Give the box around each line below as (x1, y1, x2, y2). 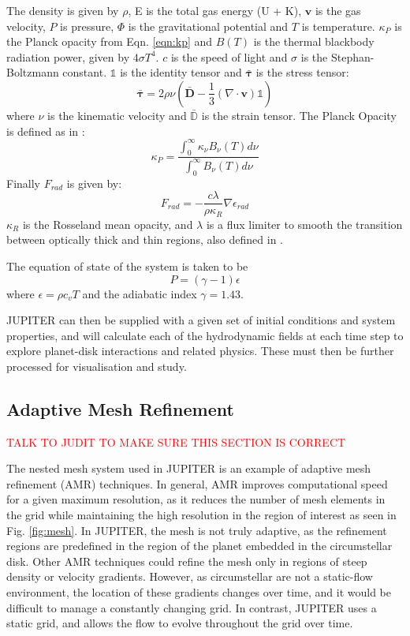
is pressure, (60, 17, 114, 34)
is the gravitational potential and (128, 17, 289, 34)
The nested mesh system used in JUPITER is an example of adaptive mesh (6, 460, 371, 477)
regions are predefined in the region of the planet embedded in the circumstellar (6, 537, 393, 554)
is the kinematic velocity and (47, 107, 187, 123)
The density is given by (6, 2, 119, 18)
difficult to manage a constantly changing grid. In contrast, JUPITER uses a (6, 599, 377, 615)
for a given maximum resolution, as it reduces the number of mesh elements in (6, 491, 386, 507)
